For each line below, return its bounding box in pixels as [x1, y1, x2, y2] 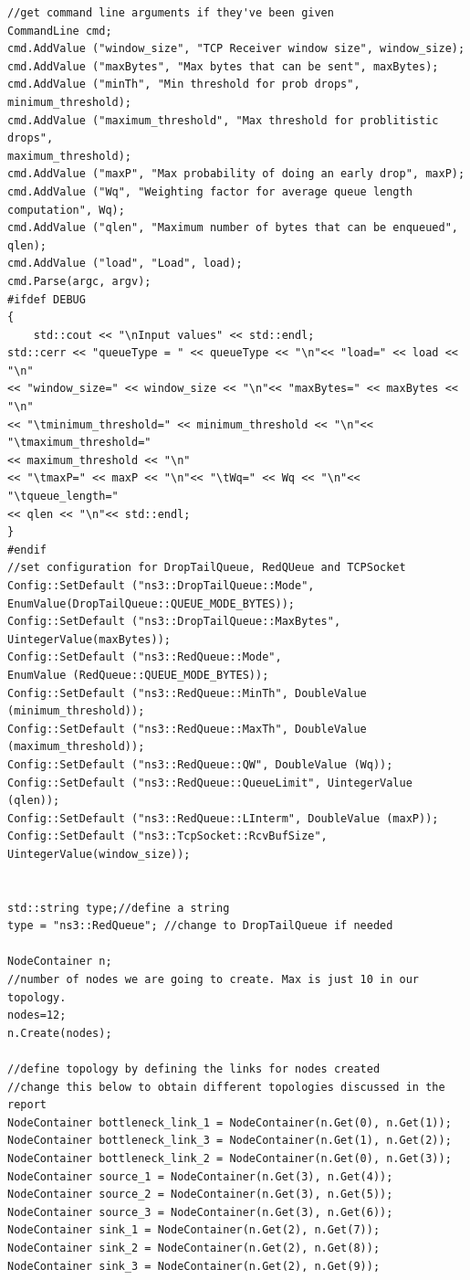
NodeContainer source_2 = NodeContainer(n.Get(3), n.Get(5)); [7, 1188, 393, 1201]
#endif [7, 543, 47, 556]
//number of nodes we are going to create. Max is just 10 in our [7, 973, 420, 987]
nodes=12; [7, 1009, 67, 1022]
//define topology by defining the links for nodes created [7, 1063, 381, 1076]
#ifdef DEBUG [7, 292, 86, 306]
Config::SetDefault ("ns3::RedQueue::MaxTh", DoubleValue [7, 722, 367, 735]
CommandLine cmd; [7, 24, 112, 37]
